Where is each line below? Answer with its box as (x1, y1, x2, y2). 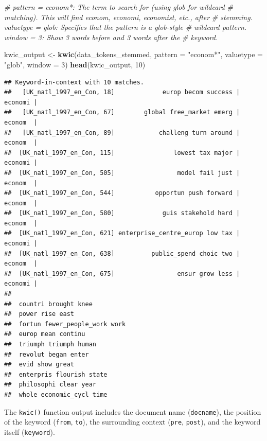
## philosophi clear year (4, 381, 96, 389)
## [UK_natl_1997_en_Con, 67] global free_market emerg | (4, 109, 240, 116)
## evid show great (4, 361, 75, 368)
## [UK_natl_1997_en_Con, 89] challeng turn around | (4, 129, 240, 136)
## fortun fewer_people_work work (4, 320, 126, 328)
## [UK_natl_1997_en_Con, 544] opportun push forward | (4, 189, 240, 197)
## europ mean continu (4, 330, 85, 338)
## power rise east (4, 310, 75, 318)
